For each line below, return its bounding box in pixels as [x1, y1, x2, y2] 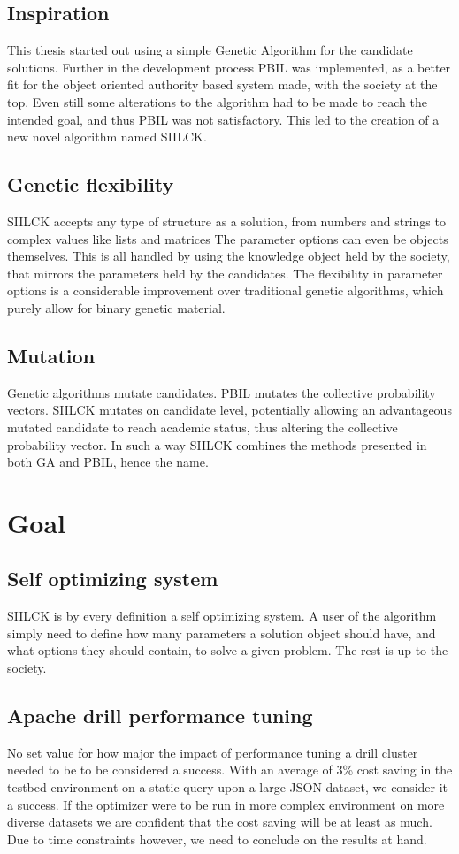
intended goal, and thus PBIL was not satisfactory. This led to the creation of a [7, 110, 440, 128]
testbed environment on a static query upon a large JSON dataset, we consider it [7, 778, 448, 797]
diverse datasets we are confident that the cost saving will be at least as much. [7, 812, 432, 831]
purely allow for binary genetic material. [7, 298, 226, 316]
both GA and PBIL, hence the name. [7, 453, 209, 471]
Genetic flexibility [7, 171, 174, 198]
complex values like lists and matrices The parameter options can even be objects [7, 229, 448, 248]
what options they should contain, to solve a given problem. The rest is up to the [7, 641, 448, 660]
